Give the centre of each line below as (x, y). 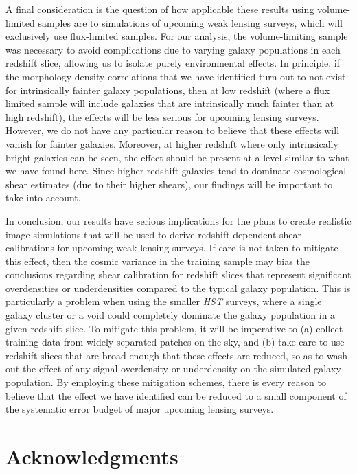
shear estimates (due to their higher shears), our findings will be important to (169, 184)
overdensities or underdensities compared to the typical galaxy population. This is (178, 287)
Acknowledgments (92, 456)
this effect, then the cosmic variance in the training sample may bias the (158, 261)
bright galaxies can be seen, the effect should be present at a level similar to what (177, 157)
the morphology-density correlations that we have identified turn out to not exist (176, 76)
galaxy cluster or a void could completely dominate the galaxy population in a (171, 315)
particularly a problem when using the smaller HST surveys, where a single (164, 301)
